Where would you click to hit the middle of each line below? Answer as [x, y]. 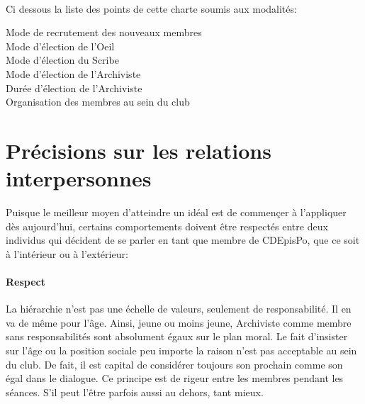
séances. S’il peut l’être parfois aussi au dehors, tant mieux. [135, 392]
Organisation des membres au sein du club [98, 102]
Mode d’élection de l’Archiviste [73, 73]
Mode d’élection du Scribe [62, 60]
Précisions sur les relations [139, 150]
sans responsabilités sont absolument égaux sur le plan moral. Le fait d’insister [177, 336]
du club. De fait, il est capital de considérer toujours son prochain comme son [174, 364]
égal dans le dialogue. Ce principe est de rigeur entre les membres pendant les [175, 378]
